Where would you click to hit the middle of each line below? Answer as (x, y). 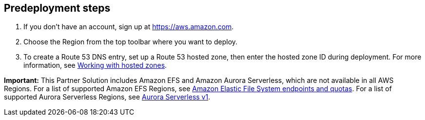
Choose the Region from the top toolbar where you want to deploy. (131, 42)
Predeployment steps (57, 8)
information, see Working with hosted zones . (95, 65)
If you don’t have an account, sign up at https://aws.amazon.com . (129, 27)
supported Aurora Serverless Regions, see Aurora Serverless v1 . (107, 97)
